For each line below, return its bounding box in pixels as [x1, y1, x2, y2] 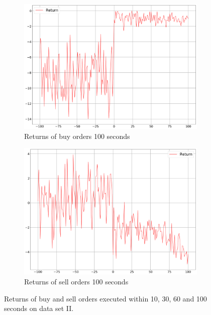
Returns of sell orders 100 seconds [24, 276, 129, 286]
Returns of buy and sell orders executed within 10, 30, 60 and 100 [4, 293, 207, 303]
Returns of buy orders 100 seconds [24, 130, 130, 141]
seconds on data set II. [4, 303, 74, 313]
